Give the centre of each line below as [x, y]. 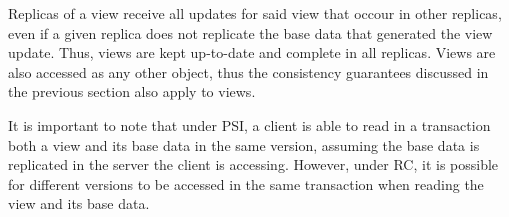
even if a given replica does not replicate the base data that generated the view [250, 32]
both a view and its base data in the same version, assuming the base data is [244, 144]
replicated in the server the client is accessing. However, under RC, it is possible [253, 164]
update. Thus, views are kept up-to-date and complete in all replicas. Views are [252, 52]
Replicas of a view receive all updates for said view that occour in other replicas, [255, 13]
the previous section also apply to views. [132, 91]
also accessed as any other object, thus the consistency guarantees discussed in [248, 71]
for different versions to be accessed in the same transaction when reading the [246, 183]
